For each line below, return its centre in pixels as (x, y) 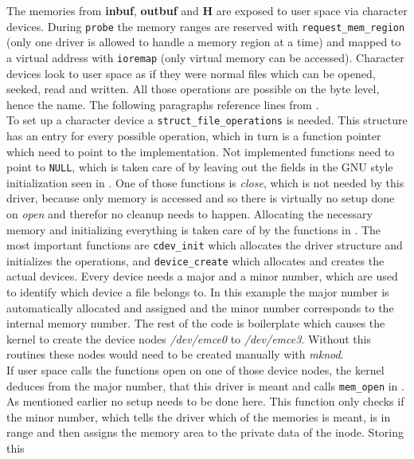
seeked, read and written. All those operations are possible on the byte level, (193, 89)
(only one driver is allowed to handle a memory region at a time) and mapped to (204, 42)
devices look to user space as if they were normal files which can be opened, (191, 73)
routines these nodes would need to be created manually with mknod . (175, 354)
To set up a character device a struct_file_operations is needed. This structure (207, 120)
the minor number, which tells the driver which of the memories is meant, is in (199, 416)
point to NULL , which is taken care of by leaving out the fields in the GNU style (200, 167)
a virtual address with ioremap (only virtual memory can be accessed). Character (205, 57)
